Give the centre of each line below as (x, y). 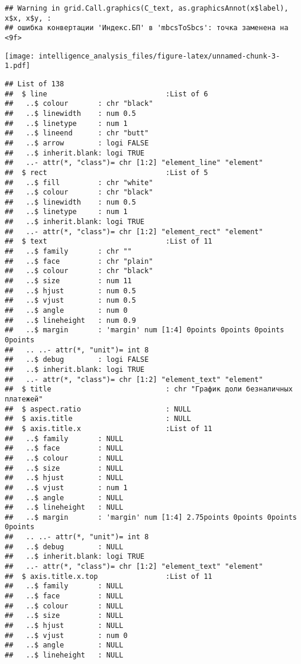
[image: (20, 56)
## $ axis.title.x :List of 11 (109, 428)
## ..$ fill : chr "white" (79, 182)
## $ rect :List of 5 (106, 172)
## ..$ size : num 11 (68, 281)
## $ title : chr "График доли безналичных (149, 389)
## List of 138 (35, 84)
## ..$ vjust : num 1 (66, 488)
